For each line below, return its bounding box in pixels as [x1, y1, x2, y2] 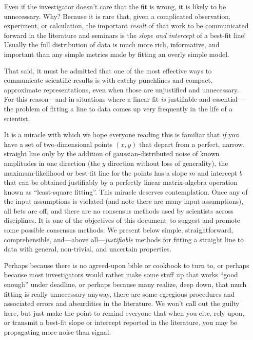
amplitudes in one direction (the [4, 158, 100, 168]
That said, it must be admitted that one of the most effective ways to [4, 65, 212, 75]
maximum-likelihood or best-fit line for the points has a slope [4, 167, 187, 178]
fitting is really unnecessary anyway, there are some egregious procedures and [4, 288, 235, 299]
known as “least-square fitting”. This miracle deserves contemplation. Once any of [4, 186, 248, 197]
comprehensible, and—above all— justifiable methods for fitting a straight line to [4, 234, 244, 244]
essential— [213, 94, 245, 104]
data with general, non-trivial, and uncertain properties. [4, 244, 172, 254]
